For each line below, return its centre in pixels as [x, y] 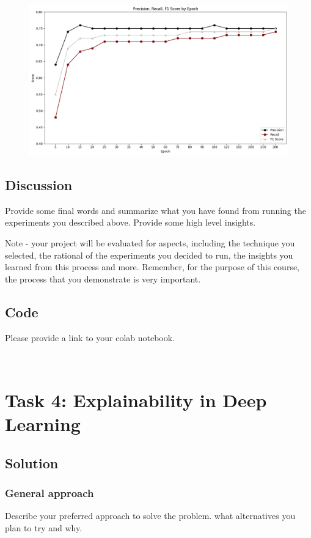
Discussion [39, 184]
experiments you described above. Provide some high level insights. [130, 222]
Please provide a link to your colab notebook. [90, 337]
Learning [43, 424]
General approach [49, 492]
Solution [32, 462]
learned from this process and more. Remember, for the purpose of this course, [152, 267]
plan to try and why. [44, 527]
